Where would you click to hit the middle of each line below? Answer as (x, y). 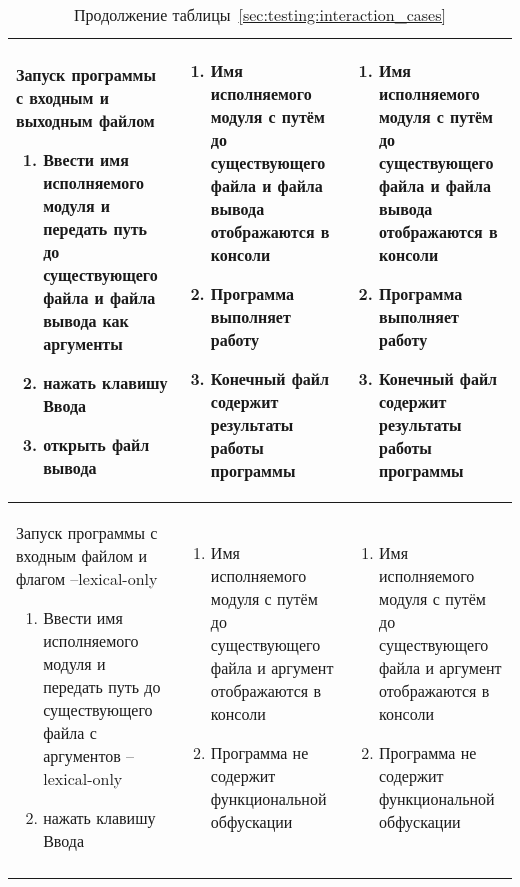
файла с (70, 732)
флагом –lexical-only (87, 578)
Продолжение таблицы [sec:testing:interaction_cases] (260, 14)
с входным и (62, 97)
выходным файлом (85, 120)
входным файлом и (82, 555)
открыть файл (96, 444)
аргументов (82, 755)
